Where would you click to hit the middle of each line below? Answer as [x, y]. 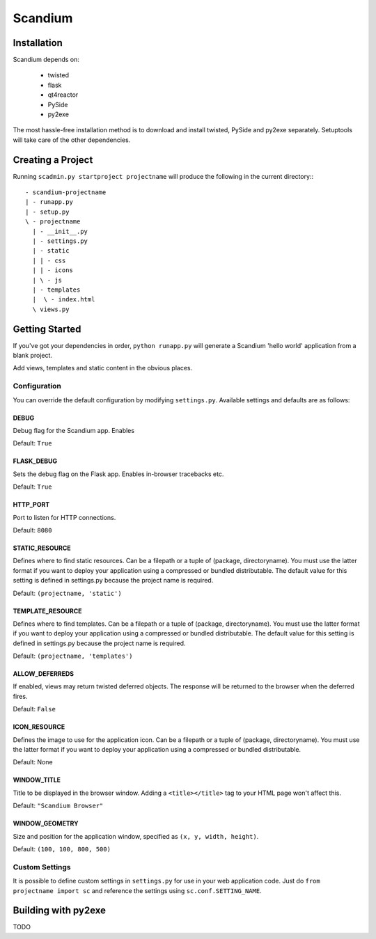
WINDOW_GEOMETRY [46, 823]
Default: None [33, 762]
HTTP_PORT [31, 505]
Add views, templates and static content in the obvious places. [103, 368]
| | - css [49, 260]
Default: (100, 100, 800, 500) [62, 849]
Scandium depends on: [46, 60]
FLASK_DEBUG [35, 461]
